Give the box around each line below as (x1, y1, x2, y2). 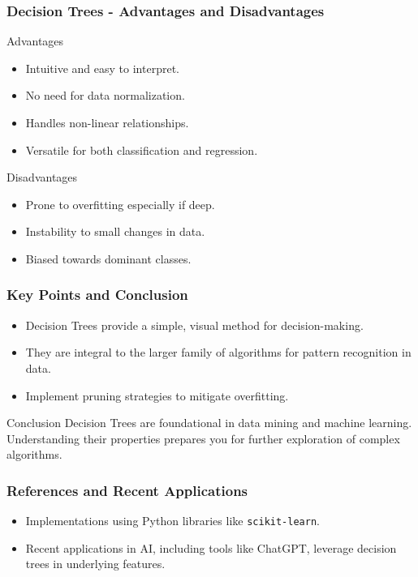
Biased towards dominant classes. (25, 250, 192, 267)
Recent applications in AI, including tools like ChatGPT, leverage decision (25, 539, 397, 556)
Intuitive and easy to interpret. (25, 59, 179, 76)
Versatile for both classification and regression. (25, 141, 258, 158)
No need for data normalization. (25, 87, 185, 104)
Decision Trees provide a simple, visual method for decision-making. (25, 316, 364, 333)
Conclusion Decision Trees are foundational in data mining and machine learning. (6, 414, 412, 431)
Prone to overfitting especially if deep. (25, 195, 215, 212)
